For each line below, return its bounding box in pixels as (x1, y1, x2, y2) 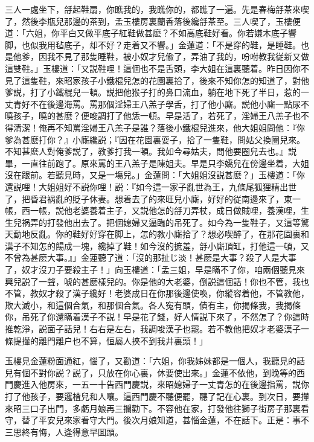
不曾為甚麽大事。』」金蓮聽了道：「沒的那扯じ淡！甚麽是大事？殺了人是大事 (5, 251, 296, 264)
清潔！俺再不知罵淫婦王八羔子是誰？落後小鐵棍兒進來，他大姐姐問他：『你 (13, 121, 305, 133)
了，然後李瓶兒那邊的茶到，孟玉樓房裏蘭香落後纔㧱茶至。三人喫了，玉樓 (5, 14, 292, 27)
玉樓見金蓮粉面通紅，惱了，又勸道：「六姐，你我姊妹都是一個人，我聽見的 (5, 354, 296, 367)
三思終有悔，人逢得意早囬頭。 (5, 425, 123, 438)
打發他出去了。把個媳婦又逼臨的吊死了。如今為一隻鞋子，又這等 (46, 216, 301, 228)
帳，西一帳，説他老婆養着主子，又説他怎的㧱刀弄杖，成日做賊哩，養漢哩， (5, 204, 301, 217)
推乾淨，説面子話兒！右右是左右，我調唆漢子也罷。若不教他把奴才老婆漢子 (5, 322, 301, 335)
